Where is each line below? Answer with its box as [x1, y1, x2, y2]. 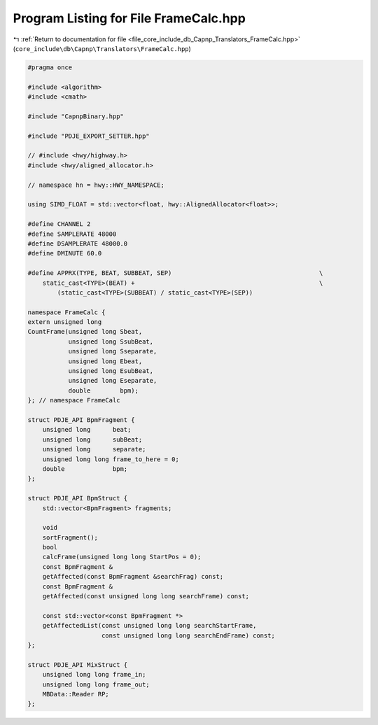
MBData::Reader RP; [42, 690, 110, 698]
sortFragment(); [42, 533, 98, 542]
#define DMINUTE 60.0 [27, 249, 102, 258]
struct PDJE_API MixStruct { [27, 661, 128, 668]
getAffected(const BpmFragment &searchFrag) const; [42, 572, 224, 581]
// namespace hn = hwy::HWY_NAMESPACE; [27, 181, 164, 189]
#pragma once [27, 63, 73, 71]
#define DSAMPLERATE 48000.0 [27, 239, 128, 248]
